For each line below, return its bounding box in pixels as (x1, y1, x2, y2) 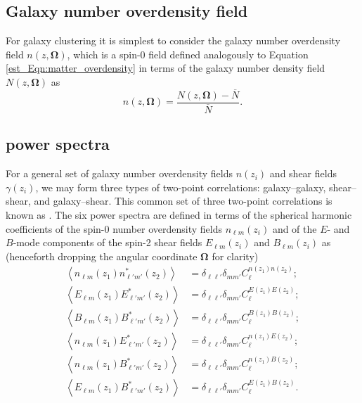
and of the (272, 221, 317, 236)
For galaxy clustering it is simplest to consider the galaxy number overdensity (6, 33, 341, 48)
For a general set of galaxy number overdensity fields (6, 166, 233, 181)
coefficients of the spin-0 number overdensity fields (6, 221, 222, 236)
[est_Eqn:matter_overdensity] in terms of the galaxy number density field (6, 60, 325, 75)
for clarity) (212, 248, 259, 263)
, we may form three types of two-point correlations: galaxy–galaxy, (35, 179, 326, 194)
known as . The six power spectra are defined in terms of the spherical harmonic (6, 207, 352, 222)
